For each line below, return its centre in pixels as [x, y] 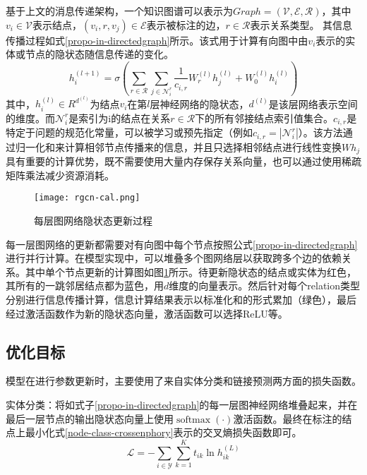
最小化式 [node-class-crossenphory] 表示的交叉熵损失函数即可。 [163, 432]
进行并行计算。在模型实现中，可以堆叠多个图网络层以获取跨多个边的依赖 [174, 258]
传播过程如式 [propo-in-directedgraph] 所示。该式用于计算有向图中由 [157, 40]
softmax [193, 420]
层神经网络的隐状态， [199, 103]
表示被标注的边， [186, 24]
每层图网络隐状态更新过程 [93, 221]
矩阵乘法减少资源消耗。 [60, 175]
